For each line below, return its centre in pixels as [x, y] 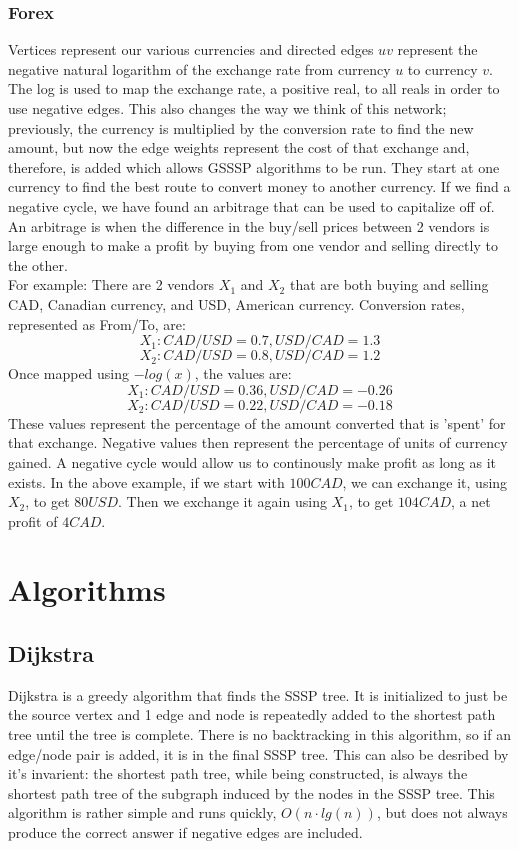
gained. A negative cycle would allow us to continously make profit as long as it [252, 461]
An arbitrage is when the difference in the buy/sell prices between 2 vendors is [249, 225]
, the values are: [243, 373]
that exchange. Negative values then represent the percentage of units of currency [258, 442]
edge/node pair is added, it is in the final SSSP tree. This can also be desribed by [258, 753]
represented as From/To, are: [97, 323]
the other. [38, 264]
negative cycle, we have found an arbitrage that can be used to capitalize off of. [251, 205]
